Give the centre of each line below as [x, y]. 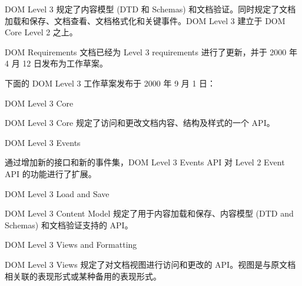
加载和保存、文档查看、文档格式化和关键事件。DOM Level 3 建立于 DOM [145, 20]
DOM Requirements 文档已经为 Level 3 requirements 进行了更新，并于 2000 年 [151, 51]
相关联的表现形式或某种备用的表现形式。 [83, 276]
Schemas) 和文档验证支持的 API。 [69, 225]
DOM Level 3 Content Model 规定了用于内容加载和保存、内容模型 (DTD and [149, 213]
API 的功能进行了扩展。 [51, 173]
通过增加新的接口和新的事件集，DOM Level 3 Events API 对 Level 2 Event [145, 162]
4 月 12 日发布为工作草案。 [56, 63]
